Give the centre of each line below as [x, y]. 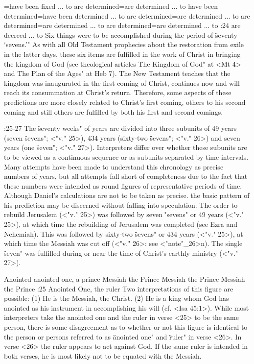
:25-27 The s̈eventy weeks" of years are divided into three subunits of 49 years [120, 128]
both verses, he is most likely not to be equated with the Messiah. [103, 355]
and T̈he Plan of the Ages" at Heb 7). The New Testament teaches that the [117, 73]
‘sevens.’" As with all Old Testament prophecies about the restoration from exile [124, 44]
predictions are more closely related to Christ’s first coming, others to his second [125, 102]
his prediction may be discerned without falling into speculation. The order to [121, 205]
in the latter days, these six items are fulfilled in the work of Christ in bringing [122, 54]
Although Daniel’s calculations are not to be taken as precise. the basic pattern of [127, 195]
